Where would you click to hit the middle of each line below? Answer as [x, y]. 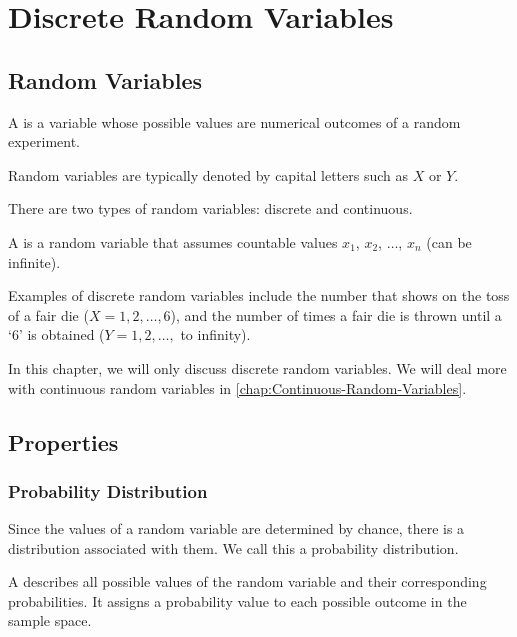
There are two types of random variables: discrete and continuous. [210, 208]
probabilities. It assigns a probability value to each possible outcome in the [237, 600]
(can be [449, 241]
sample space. [50, 620]
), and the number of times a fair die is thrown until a [336, 314]
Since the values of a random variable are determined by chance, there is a [236, 528]
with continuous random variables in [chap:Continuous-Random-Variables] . [237, 387]
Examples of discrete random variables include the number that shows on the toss [259, 295]
